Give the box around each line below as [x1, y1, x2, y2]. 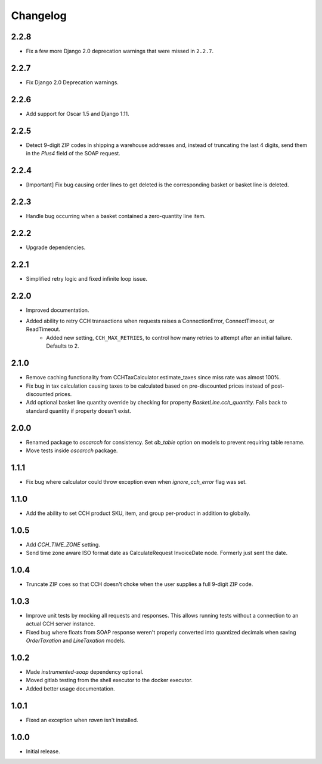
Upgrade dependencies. [26, 244, 86, 251]
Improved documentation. [26, 306, 89, 314]
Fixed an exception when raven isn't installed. [26, 716, 138, 723]
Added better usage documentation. [26, 685, 115, 692]
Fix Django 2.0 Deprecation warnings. [26, 78, 119, 86]
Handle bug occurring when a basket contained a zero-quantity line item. [26, 212, 206, 219]
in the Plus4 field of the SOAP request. [26, 150, 120, 157]
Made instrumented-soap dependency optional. [26, 668, 144, 676]
